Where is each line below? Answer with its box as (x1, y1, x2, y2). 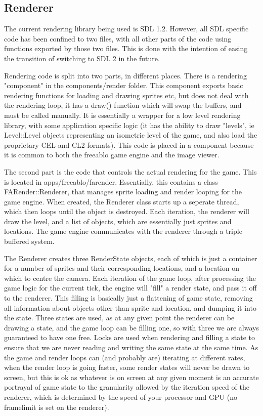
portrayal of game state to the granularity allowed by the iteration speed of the (4, 382, 249, 392)
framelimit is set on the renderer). (4, 401, 109, 412)
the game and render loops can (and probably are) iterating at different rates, (4, 352, 245, 362)
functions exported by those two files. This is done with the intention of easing (4, 43, 248, 54)
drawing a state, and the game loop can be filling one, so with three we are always (4, 322, 259, 332)
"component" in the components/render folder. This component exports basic (4, 80, 243, 91)
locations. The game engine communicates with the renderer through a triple (4, 226, 242, 236)
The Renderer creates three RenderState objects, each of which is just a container (4, 253, 257, 263)
